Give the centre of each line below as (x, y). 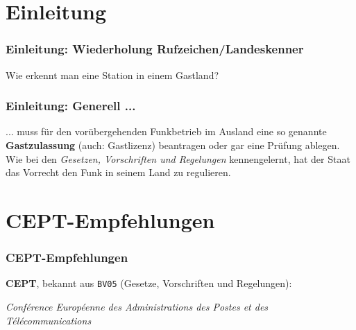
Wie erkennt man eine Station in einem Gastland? (112, 75)
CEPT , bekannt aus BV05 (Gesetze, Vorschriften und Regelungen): (149, 283)
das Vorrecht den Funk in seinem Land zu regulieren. (118, 172)
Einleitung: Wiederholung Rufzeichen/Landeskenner (155, 49)
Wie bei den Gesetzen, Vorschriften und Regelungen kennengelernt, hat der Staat (178, 158)
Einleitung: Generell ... (71, 106)
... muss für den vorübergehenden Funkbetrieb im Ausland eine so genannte (166, 131)
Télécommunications (49, 320)
